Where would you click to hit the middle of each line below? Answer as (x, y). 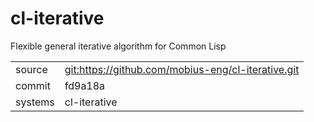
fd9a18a (85, 85)
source (31, 69)
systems (35, 102)
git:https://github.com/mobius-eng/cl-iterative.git (182, 69)
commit (33, 85)
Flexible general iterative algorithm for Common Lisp (118, 46)
